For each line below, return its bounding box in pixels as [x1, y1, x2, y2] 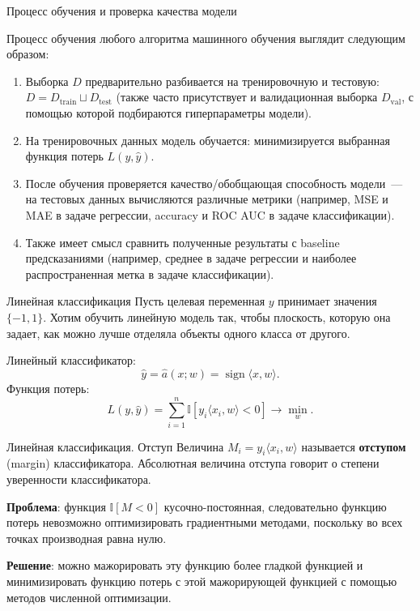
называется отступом [301, 438, 406, 455]
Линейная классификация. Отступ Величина [6, 438, 224, 455]
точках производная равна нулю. [6, 529, 167, 546]
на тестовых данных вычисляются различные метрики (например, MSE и [25, 190, 388, 207]
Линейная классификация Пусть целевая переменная [6, 293, 265, 310]
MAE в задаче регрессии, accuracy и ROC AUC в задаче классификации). [25, 206, 395, 223]
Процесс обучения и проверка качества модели [6, 2, 237, 19]
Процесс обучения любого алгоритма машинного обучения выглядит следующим [6, 29, 405, 46]
